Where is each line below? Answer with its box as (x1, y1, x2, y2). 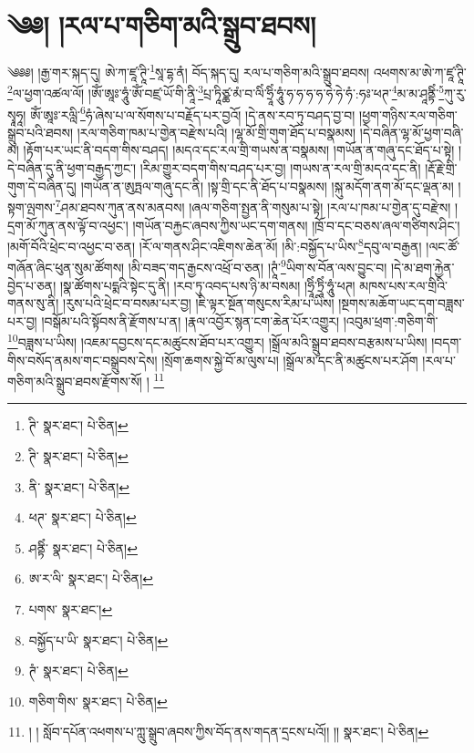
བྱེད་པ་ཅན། (7, 275, 57, 294)
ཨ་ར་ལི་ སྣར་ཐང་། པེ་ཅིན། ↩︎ (28, 569, 154, 588)
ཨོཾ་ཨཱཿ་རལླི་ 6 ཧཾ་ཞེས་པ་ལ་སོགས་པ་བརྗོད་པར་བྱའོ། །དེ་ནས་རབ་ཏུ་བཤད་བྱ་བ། (30, 102, 355, 124)
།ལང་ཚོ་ (426, 236, 460, 255)
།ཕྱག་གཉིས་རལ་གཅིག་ (359, 105, 458, 124)
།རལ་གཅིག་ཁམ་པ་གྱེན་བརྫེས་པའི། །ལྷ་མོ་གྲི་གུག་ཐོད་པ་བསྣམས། (77, 122, 356, 141)
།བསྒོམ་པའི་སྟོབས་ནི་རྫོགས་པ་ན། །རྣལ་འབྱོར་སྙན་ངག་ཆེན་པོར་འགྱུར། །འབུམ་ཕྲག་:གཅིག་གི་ (41, 311, 438, 330)
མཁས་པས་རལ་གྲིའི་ (359, 275, 448, 294)
